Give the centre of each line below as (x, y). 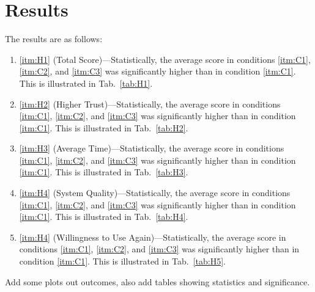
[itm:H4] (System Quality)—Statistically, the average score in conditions (155, 193)
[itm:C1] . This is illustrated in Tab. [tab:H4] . (104, 217)
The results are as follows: (54, 39)
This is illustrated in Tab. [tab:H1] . (86, 83)
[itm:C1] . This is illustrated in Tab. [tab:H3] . (104, 172)
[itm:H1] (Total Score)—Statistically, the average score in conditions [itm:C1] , (165, 59)
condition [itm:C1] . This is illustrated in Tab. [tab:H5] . (122, 261)
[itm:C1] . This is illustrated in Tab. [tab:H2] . (104, 127)
